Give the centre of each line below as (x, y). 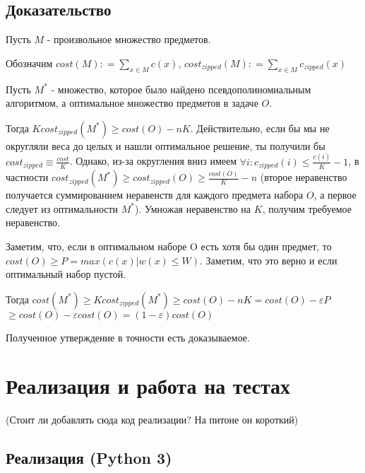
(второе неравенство (304, 177)
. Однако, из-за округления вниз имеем (153, 161)
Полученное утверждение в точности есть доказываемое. (128, 337)
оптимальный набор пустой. (66, 274)
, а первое (335, 195)
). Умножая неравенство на (193, 208)
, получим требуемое (307, 208)
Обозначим (29, 63)
